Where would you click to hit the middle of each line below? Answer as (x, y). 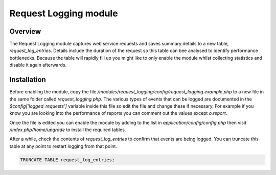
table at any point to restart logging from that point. (63, 146)
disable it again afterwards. (38, 65)
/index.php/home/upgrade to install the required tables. (68, 130)
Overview (25, 31)
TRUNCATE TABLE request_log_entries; (67, 160)
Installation (28, 80)
